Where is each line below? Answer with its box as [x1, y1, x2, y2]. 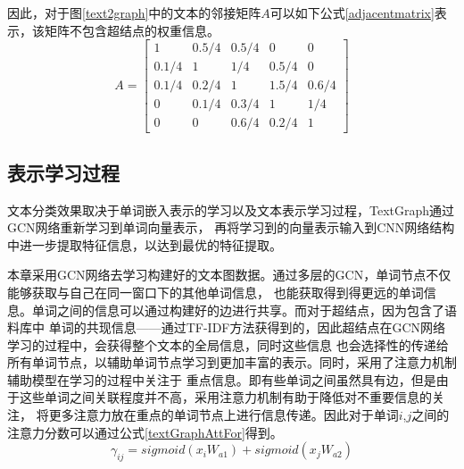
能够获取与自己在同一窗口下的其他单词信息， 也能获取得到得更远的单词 [7, 282, 424, 301]
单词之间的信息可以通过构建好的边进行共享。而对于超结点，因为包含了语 [31, 300, 457, 319]
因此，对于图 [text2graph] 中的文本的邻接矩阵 [7, 4, 261, 21]
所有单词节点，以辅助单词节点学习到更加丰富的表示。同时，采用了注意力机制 [7, 353, 457, 372]
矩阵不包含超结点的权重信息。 [44, 21, 220, 39]
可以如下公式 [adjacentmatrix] [269, 4, 435, 21]
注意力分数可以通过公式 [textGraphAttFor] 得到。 [7, 423, 283, 441]
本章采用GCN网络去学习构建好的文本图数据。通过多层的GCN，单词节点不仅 [7, 265, 452, 284]
